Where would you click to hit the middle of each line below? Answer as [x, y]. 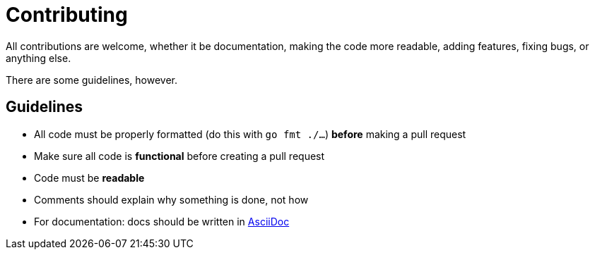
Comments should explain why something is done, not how [171, 199]
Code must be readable [89, 178]
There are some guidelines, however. [92, 80]
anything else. [39, 58]
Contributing [67, 15]
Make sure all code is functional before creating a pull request [179, 156]
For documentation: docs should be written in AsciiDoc [162, 221]
